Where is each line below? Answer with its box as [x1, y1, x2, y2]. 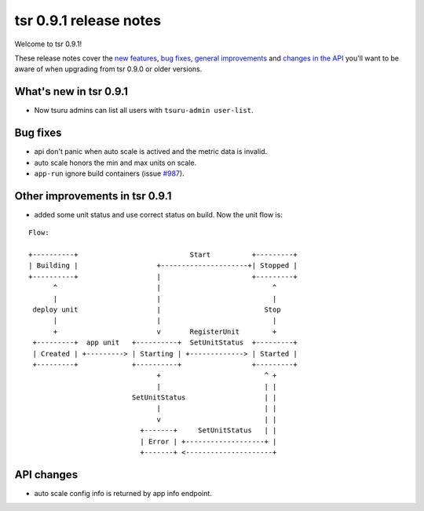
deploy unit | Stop [32, 305, 282, 314]
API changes [14, 468, 79, 481]
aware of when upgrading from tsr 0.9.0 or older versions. [14, 64, 203, 74]
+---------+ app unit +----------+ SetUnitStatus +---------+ [32, 338, 298, 347]
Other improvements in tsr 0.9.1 [14, 189, 172, 203]
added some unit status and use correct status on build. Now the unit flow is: [34, 210, 283, 219]
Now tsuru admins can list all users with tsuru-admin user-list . [34, 106, 254, 115]
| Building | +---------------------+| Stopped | [28, 261, 298, 270]
